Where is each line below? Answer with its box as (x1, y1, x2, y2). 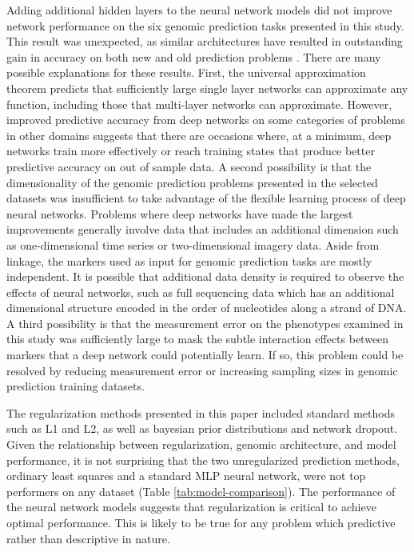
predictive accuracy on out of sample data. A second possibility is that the (6, 158, 372, 174)
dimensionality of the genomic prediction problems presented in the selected (6, 174, 378, 190)
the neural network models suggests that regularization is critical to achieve (6, 498, 376, 515)
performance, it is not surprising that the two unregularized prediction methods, (6, 451, 400, 468)
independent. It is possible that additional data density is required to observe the (6, 268, 404, 285)
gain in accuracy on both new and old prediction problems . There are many (6, 48, 381, 65)
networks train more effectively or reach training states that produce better (6, 142, 375, 159)
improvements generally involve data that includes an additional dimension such (6, 221, 399, 238)
